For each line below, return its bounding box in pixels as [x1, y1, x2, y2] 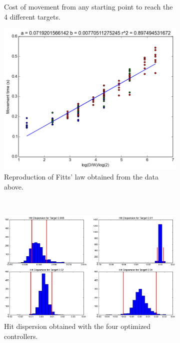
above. [4, 181, 23, 192]
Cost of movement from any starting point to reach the [4, 2, 173, 12]
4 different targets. [4, 11, 60, 22]
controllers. [4, 330, 38, 341]
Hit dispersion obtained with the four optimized [4, 321, 151, 331]
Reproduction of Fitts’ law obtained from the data [4, 171, 158, 182]
